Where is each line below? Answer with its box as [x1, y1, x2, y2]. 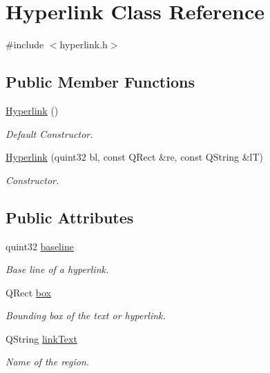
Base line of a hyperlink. [6, 262, 109, 276]
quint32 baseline [6, 239, 74, 253]
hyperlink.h [59, 37, 108, 52]
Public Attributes [6, 206, 134, 228]
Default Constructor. [6, 126, 93, 141]
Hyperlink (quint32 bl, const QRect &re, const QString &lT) [6, 150, 264, 164]
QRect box [6, 285, 51, 299]
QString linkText [6, 331, 77, 345]
